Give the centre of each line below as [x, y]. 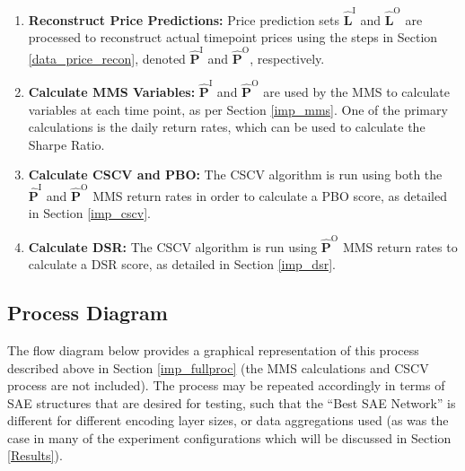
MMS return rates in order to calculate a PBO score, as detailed [270, 195]
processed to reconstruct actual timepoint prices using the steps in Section [233, 37]
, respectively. [287, 58]
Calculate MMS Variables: [112, 91]
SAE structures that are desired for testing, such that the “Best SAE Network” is [232, 402]
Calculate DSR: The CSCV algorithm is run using [173, 246]
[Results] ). [35, 455]
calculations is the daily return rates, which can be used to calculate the [227, 127]
